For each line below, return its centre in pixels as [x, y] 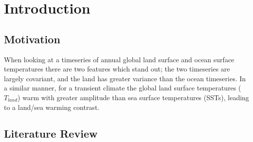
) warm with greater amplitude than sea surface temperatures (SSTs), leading [133, 97]
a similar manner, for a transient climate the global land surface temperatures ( [123, 88]
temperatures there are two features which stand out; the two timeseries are [117, 69]
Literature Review [51, 133]
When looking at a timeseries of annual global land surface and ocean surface [119, 59]
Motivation [32, 39]
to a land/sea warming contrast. [52, 107]
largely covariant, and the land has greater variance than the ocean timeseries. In [125, 78]
